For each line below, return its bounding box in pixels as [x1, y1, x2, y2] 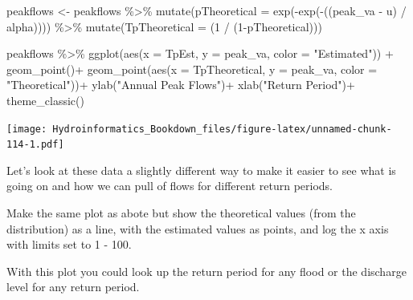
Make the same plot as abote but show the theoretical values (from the [6, 205, 356, 221]
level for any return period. [6, 278, 140, 295]
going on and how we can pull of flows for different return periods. [6, 177, 333, 194]
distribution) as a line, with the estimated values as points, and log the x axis [6, 220, 389, 237]
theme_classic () [6, 91, 84, 108]
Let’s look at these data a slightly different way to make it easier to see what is [6, 161, 396, 178]
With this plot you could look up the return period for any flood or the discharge [6, 262, 407, 279]
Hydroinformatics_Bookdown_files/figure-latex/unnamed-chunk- [52, 123, 392, 135]
